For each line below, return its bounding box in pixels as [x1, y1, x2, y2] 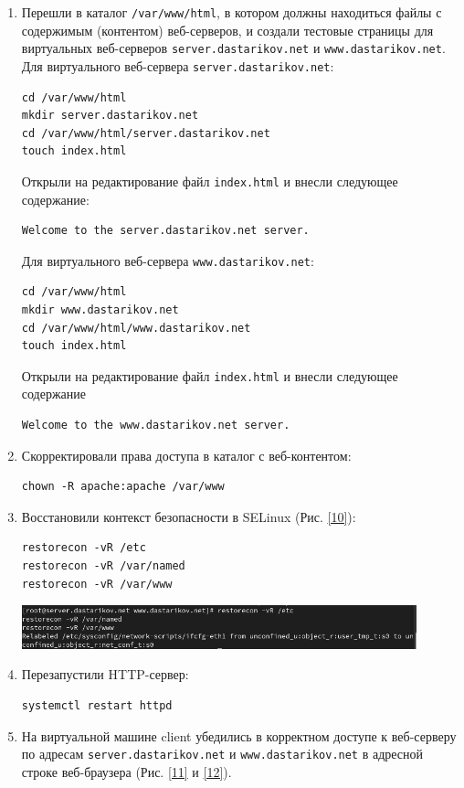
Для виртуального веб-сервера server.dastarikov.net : [21, 56, 334, 75]
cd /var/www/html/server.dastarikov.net [21, 126, 270, 140]
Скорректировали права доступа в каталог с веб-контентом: [21, 445, 352, 464]
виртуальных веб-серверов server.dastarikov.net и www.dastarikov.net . [21, 38, 446, 58]
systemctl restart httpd [21, 698, 173, 712]
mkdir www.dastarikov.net [21, 303, 179, 317]
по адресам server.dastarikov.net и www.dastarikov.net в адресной [21, 744, 424, 763]
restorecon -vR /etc [21, 541, 146, 555]
